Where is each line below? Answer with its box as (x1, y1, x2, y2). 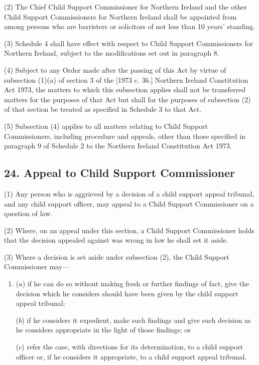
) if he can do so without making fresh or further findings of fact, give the (22, 278, 249, 289)
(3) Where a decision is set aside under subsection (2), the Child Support (4, 251, 229, 262)
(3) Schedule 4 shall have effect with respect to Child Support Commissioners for (4, 38, 253, 48)
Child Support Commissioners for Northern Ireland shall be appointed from (4, 11, 237, 22)
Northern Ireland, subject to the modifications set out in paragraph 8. (4, 48, 219, 58)
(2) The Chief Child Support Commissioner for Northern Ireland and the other (4, 2, 247, 12)
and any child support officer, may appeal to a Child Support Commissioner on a (4, 198, 254, 209)
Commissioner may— (4, 261, 70, 272)
